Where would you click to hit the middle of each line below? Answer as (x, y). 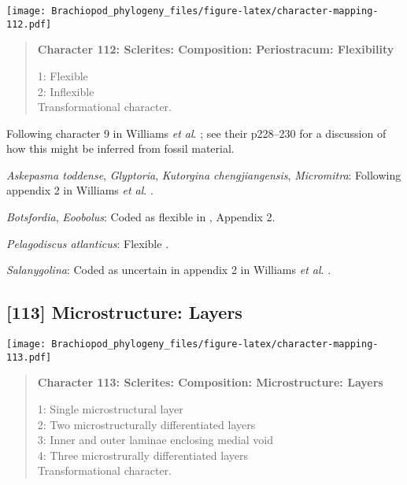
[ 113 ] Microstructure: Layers (124, 312)
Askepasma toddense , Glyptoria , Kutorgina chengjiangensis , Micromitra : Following (204, 174)
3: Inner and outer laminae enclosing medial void (155, 440)
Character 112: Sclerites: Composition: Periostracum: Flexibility (216, 49)
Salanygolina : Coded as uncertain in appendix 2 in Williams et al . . (169, 270)
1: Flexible (63, 75)
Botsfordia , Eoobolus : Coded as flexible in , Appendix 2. (141, 217)
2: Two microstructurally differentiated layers (146, 424)
